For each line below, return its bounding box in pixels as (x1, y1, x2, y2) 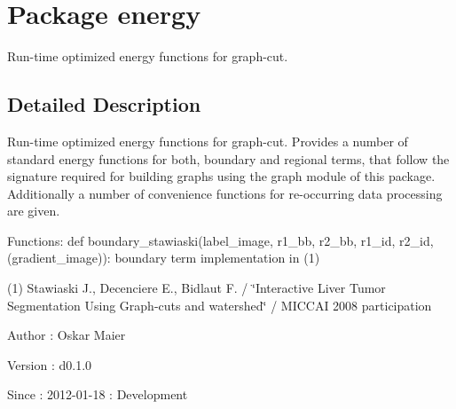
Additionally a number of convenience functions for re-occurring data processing (7, 184, 443, 202)
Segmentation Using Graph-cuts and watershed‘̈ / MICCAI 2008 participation (7, 295, 432, 314)
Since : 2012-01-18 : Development (7, 385, 188, 404)
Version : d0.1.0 (7, 355, 92, 374)
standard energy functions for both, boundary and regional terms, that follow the (7, 149, 450, 168)
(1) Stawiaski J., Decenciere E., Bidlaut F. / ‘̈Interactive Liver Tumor (7, 279, 386, 297)
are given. (7, 201, 60, 220)
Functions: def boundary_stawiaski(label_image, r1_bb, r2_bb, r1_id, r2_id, (7, 231, 434, 249)
